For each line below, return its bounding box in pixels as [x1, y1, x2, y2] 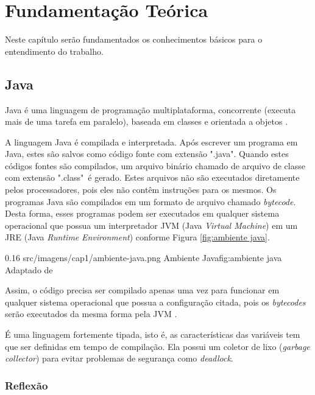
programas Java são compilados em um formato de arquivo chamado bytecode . [5, 195, 296, 208]
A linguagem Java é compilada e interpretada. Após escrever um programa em [5, 135, 298, 148]
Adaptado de [5, 263, 53, 276]
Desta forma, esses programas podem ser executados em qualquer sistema [5, 207, 280, 220]
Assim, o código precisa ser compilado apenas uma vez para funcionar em [5, 284, 280, 296]
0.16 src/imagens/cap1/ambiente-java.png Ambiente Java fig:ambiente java [5, 251, 282, 264]
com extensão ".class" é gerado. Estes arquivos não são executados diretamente [5, 171, 300, 184]
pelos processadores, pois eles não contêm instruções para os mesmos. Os [5, 183, 277, 196]
